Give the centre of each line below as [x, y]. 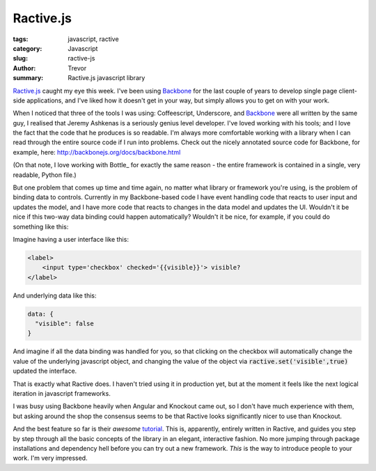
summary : [28, 78]
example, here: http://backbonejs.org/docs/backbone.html [97, 152]
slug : [20, 59]
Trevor [77, 68]
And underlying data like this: [55, 295]
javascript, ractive [93, 39]
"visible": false [64, 324]
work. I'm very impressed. [50, 458]
